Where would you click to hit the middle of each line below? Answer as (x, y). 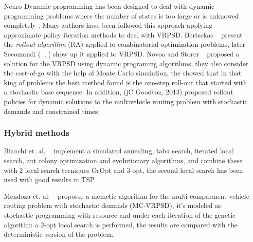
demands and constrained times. (52, 111)
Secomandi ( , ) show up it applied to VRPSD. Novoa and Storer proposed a (122, 53)
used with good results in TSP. (50, 179)
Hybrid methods (37, 133)
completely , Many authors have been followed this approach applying (108, 25)
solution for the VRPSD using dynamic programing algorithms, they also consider (126, 63)
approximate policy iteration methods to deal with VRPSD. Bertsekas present (123, 34)
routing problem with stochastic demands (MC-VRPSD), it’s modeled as (112, 205)
